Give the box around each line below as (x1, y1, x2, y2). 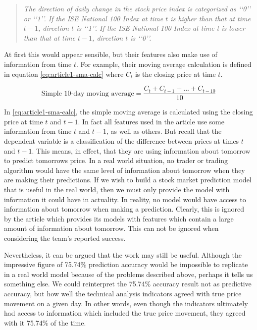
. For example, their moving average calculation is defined (76, 58, 252, 69)
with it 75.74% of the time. (4, 317, 86, 328)
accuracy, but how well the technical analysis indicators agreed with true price (4, 288, 242, 298)
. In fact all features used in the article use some (78, 116, 224, 126)
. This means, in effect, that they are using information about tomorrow (32, 145, 251, 156)
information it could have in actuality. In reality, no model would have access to (4, 194, 246, 204)
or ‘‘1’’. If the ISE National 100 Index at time (23, 13, 163, 23)
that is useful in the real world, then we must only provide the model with (4, 184, 230, 194)
